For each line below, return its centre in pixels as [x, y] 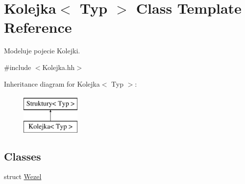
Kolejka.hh [59, 67]
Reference [38, 27]
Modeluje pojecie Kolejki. [42, 51]
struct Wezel [23, 176]
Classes [23, 156]
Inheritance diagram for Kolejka [52, 83]
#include [18, 67]
